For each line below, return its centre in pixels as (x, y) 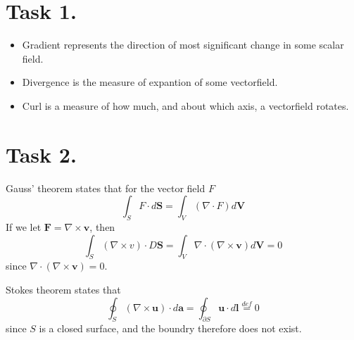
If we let (24, 227)
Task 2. (41, 154)
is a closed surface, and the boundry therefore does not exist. (170, 328)
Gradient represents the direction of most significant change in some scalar (183, 45)
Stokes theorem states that (63, 289)
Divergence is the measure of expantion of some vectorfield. (150, 82)
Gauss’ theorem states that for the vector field (106, 188)
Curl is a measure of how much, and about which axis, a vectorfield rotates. (185, 105)
